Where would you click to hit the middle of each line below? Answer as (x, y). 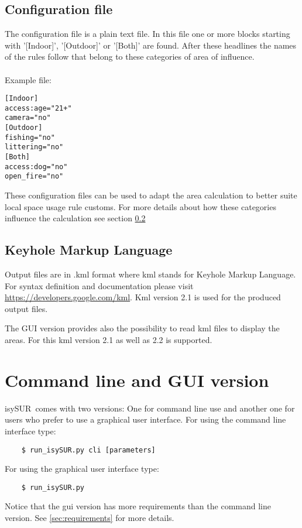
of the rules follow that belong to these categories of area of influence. (130, 56)
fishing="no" (30, 137)
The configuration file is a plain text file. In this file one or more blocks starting (147, 34)
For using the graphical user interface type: (82, 469)
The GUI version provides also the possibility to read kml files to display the (142, 328)
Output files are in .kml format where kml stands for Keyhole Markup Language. (150, 274)
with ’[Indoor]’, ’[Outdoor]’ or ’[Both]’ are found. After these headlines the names (151, 45)
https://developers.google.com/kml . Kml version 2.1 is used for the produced (143, 297)
